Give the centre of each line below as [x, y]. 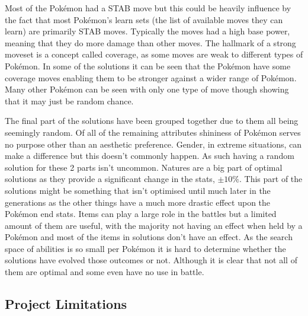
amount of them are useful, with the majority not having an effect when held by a [154, 225]
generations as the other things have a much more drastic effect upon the [138, 202]
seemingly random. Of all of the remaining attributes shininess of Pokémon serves [153, 132]
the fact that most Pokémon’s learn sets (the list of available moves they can [144, 19]
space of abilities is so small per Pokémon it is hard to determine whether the [145, 248]
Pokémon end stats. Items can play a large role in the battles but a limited [141, 214]
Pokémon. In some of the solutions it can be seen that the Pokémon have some [148, 66]
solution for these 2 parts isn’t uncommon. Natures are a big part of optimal [144, 167]
